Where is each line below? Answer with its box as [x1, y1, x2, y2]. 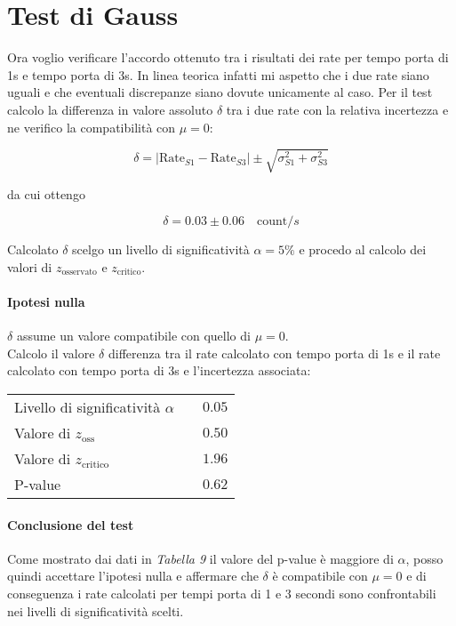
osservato [61, 268, 97, 277]
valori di [7, 257, 52, 276]
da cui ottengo [7, 184, 85, 203]
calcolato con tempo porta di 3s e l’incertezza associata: [7, 361, 311, 380]
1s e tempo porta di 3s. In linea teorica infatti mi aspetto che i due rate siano [7, 65, 429, 84]
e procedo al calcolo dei [299, 240, 427, 259]
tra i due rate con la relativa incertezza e [226, 100, 449, 118]
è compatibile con [272, 566, 368, 585]
